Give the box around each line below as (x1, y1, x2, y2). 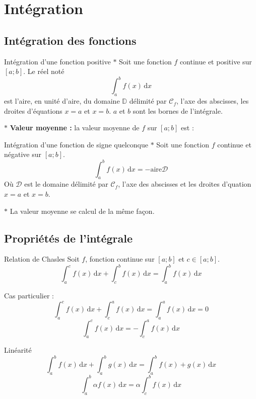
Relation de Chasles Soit (4, 254, 80, 264)
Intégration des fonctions (4, 32, 137, 48)
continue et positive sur (179, 56, 252, 66)
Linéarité (4, 345, 32, 355)
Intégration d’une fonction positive (4, 56, 111, 66)
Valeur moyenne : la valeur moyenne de (10, 122, 140, 133)
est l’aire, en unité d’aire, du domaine (4, 96, 120, 106)
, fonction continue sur (85, 254, 155, 264)
